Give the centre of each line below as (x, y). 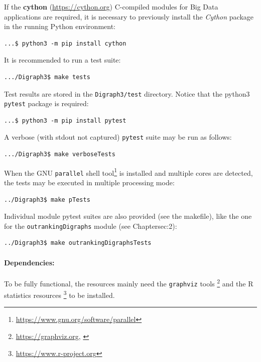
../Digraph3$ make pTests (47, 200)
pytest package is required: (46, 103)
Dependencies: (29, 262)
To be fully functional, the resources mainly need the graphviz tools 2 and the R (129, 282)
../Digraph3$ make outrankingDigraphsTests (78, 243)
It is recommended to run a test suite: (62, 60)
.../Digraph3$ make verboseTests (60, 154)
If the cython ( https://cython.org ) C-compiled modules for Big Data (111, 7)
